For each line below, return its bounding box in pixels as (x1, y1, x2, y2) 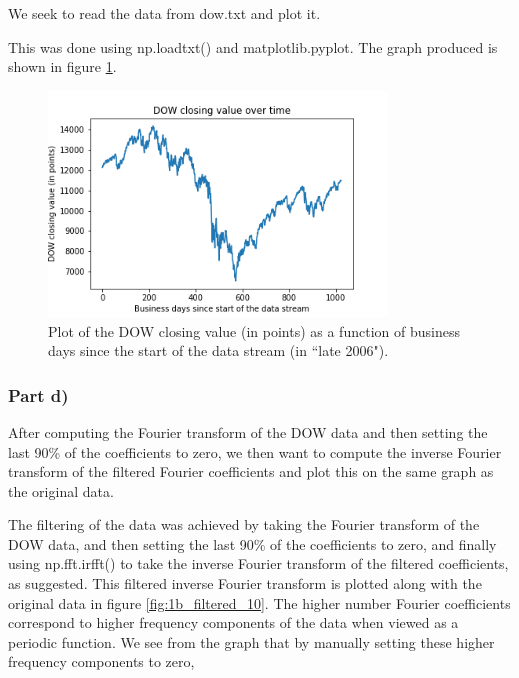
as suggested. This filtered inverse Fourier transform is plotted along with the (8, 573, 482, 594)
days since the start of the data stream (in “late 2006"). (48, 340, 389, 361)
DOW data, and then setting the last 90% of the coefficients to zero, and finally (8, 533, 497, 554)
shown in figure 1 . (8, 56, 117, 77)
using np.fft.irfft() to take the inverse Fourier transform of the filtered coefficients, (8, 553, 509, 574)
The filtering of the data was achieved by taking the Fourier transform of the (8, 514, 480, 535)
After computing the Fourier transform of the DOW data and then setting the (8, 421, 488, 442)
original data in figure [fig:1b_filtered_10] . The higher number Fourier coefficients (8, 592, 511, 613)
